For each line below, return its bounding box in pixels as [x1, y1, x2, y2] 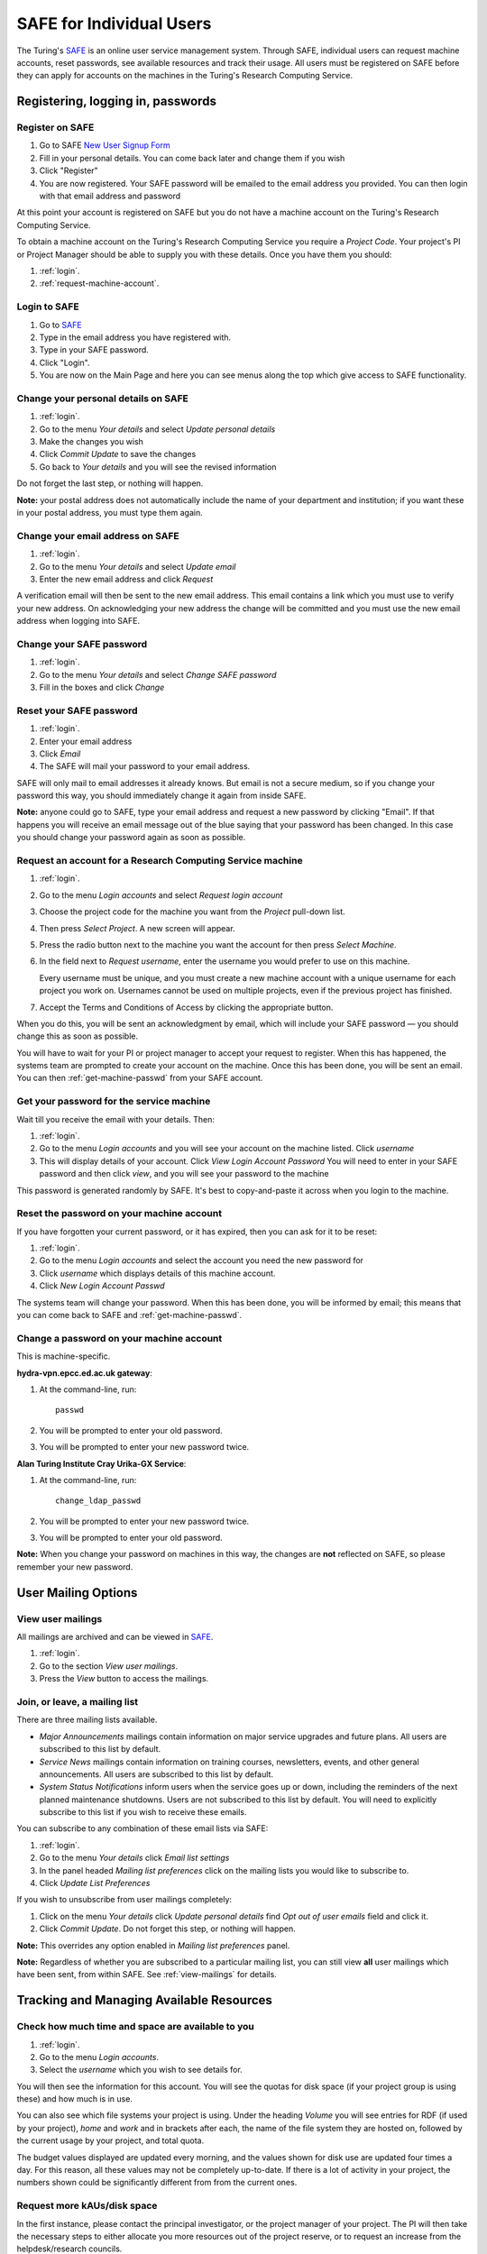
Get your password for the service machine [16, 1095, 211, 1108]
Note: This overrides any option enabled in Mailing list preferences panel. [16, 1939, 290, 1951]
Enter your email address [39, 736, 133, 747]
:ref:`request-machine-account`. [39, 278, 160, 289]
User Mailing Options [16, 1585, 138, 1600]
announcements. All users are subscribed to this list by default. [39, 1768, 274, 1780]
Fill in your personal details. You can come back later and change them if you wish [39, 152, 345, 163]
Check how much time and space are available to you [16, 2020, 254, 2033]
